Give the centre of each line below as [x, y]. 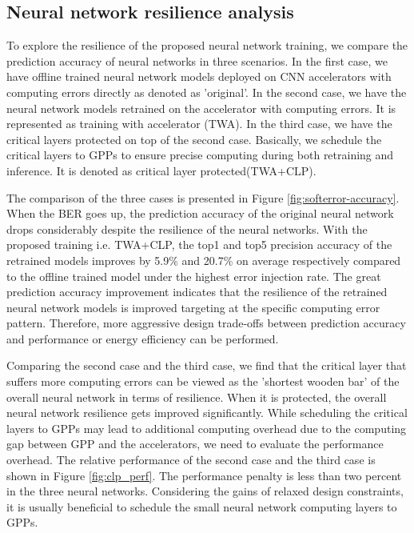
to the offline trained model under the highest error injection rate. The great [194, 276]
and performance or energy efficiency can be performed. [143, 338]
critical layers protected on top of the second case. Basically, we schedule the [194, 139]
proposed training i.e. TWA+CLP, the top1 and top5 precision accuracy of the [199, 244]
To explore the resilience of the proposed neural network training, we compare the [207, 45]
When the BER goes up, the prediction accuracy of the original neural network [200, 213]
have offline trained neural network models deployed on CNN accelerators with [199, 76]
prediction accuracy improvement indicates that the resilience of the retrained [197, 292]
